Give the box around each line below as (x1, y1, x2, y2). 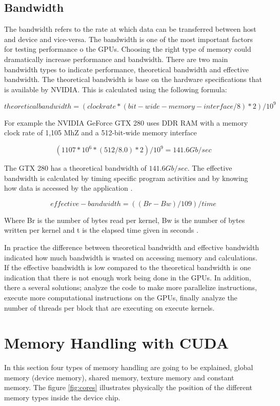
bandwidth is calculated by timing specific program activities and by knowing (4, 172, 248, 183)
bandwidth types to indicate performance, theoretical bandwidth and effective (4, 64, 249, 74)
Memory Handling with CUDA (4, 332, 229, 353)
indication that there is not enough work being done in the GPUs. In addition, (4, 272, 251, 282)
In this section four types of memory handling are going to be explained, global (4, 362, 253, 373)
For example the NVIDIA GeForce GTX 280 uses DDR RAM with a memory (4, 117, 248, 128)
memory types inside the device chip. (4, 392, 121, 403)
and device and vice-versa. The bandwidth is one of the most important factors (4, 33, 253, 44)
